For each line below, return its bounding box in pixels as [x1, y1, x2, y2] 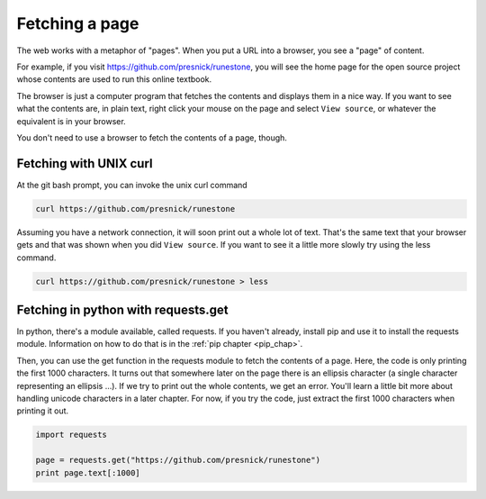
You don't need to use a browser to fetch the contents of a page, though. [16, 132, 288, 143]
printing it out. [16, 405, 69, 416]
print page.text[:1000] [35, 467, 141, 477]
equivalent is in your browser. [16, 115, 126, 126]
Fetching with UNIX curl [16, 156, 153, 171]
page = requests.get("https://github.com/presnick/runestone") [35, 455, 321, 466]
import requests [35, 430, 108, 440]
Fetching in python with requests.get [16, 302, 229, 317]
